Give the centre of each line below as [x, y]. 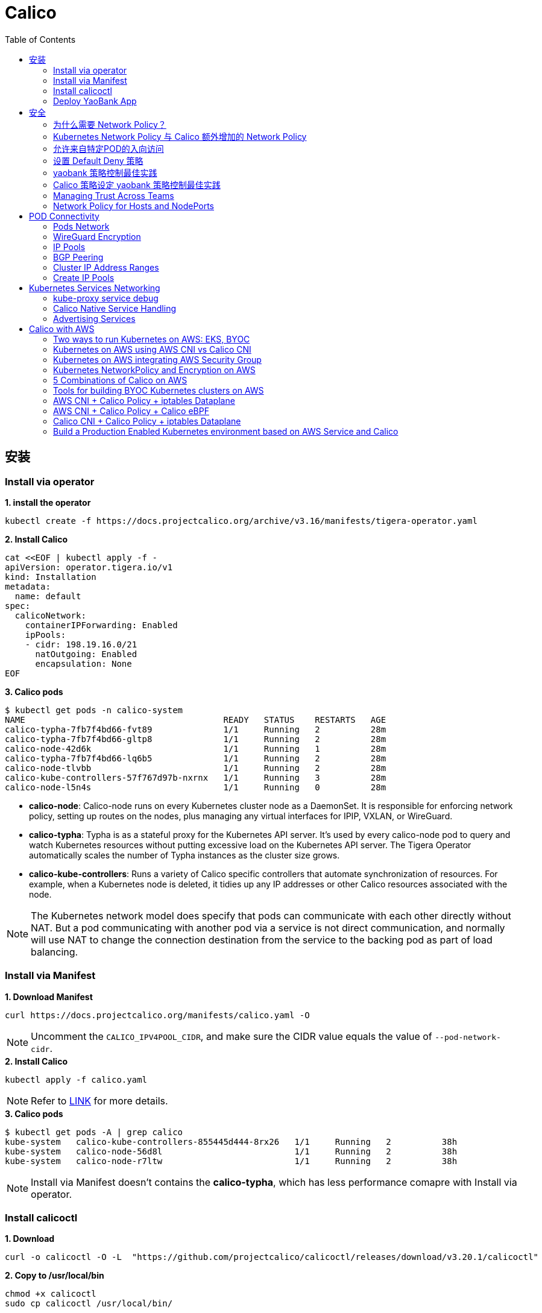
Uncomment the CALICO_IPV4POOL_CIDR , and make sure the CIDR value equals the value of [232, 1036]
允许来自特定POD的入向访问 [109, 148]
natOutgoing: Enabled [86, 654]
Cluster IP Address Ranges [106, 267]
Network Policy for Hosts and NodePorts [134, 206]
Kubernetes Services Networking [95, 288]
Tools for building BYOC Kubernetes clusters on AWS [159, 390]
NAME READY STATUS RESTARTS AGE [196, 719]
